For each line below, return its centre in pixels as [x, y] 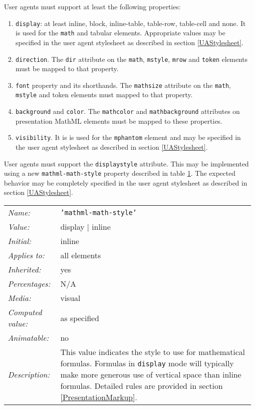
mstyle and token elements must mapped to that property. [104, 95]
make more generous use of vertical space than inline [151, 375]
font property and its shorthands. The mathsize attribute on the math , [123, 85]
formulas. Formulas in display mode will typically [147, 363]
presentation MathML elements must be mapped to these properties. [119, 121]
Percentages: [29, 284]
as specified [80, 318]
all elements [81, 255]
